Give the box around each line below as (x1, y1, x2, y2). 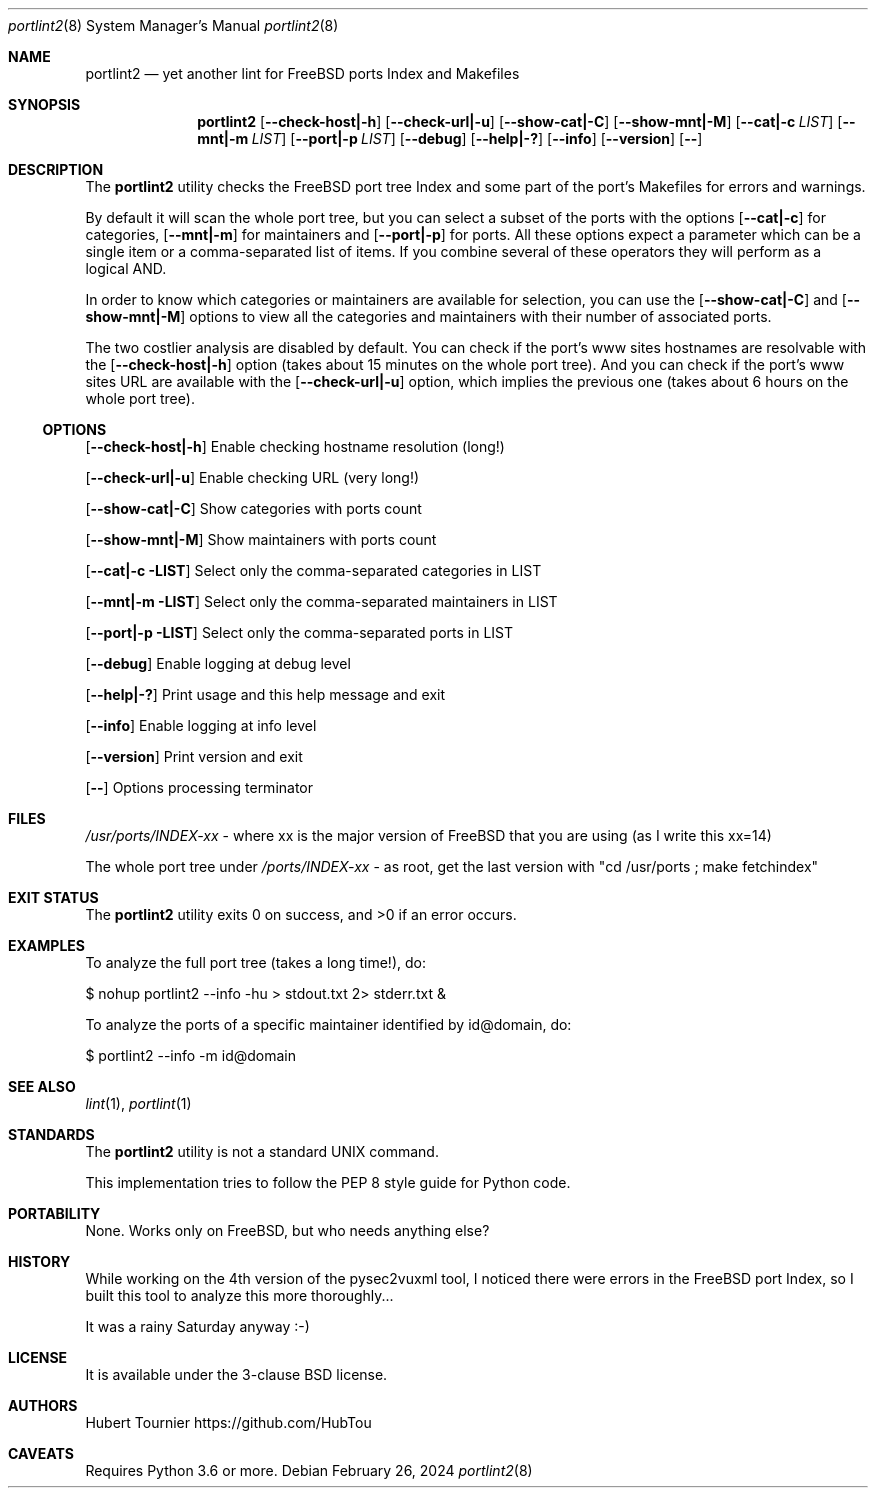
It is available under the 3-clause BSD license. (85, 1366, 388, 1383)
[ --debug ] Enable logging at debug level (85, 655, 351, 672)
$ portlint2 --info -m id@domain (85, 1047, 296, 1064)
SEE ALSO (8, 1078, 76, 1095)
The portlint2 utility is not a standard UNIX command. (85, 1143, 439, 1160)
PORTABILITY (8, 1205, 101, 1222)
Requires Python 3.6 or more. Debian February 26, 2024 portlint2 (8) (85, 1462, 533, 1479)
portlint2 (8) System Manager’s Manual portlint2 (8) (8, 17, 339, 34)
